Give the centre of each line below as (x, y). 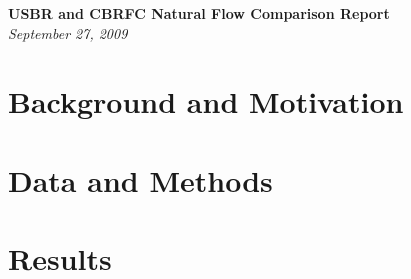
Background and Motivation (206, 101)
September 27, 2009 (68, 32)
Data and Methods (140, 179)
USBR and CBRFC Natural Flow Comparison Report (199, 13)
